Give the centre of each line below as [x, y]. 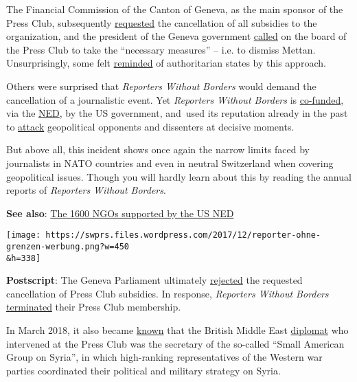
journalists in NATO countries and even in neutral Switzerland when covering [170, 162]
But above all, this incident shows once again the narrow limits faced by [158, 149]
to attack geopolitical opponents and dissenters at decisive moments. [150, 126]
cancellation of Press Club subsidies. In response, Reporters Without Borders [168, 293]
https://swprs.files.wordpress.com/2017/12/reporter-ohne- [183, 235]
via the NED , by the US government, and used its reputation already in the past [177, 113]
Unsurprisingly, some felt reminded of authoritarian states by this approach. [166, 63]
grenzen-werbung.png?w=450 [68, 246]
